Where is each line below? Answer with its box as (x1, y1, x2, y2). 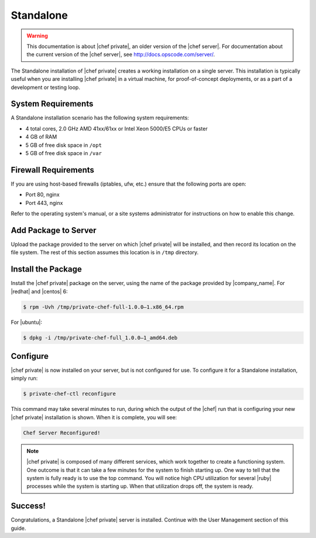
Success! (11, 501, 46, 511)
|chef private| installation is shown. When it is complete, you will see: (11, 413, 177, 421)
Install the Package (11, 264, 82, 275)
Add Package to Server (11, 225, 97, 235)
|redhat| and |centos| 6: (11, 287, 68, 295)
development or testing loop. (11, 84, 80, 91)
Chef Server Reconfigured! (23, 429, 101, 436)
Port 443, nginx (25, 199, 63, 206)
